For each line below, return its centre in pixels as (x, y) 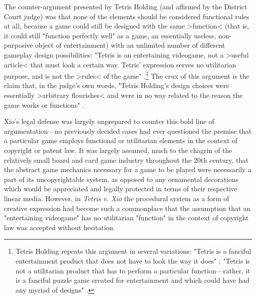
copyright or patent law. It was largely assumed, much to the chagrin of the (118, 150)
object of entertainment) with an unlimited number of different (130, 45)
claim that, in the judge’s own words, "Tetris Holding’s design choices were (117, 85)
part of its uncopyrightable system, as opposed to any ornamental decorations (121, 179)
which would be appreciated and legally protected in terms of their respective (121, 189)
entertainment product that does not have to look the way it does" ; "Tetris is (133, 260)
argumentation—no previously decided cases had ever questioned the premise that (128, 131)
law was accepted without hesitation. (60, 227)
